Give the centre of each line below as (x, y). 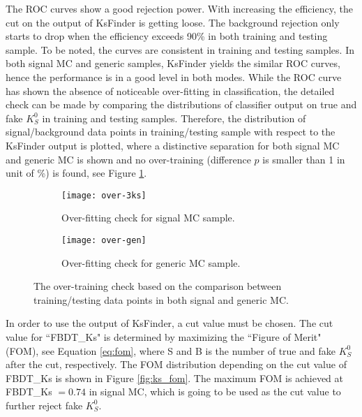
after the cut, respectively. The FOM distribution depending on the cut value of (176, 364)
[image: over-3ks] (104, 195)
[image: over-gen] (104, 240)
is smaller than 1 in (304, 159)
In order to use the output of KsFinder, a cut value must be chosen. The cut (169, 323)
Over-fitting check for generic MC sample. (151, 262)
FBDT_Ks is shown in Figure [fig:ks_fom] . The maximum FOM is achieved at (174, 378)
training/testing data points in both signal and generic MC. (161, 299)
